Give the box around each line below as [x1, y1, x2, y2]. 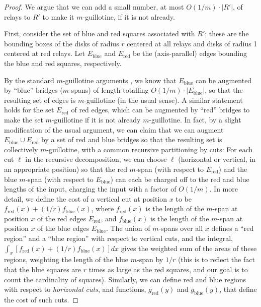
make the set [4, 114, 43, 125]
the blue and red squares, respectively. [4, 57, 122, 68]
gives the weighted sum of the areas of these [121, 242, 257, 253]
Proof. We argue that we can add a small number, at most [4, 2, 184, 12]
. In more [209, 183, 238, 194]
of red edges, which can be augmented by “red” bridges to [71, 104, 250, 115]
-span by [137, 254, 163, 265]
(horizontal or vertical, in [178, 154, 256, 164]
